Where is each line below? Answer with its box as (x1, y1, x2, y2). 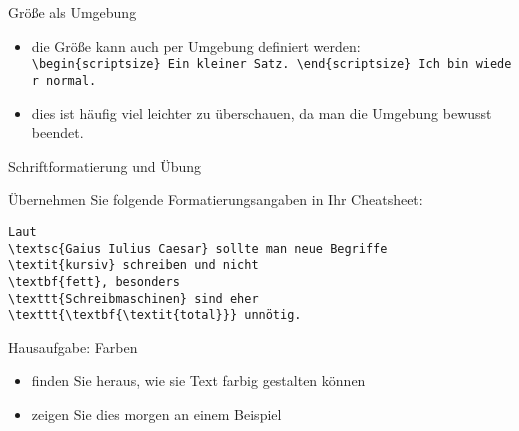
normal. (46, 73, 97, 88)
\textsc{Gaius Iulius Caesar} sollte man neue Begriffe (8, 241, 388, 256)
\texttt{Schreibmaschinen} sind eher (8, 291, 259, 306)
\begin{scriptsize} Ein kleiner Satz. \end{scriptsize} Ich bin (31, 57, 469, 72)
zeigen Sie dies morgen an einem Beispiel (31, 404, 282, 424)
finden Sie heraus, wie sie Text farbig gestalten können (31, 370, 366, 391)
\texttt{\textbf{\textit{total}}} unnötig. (8, 308, 302, 323)
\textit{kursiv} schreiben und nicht (8, 258, 259, 273)
